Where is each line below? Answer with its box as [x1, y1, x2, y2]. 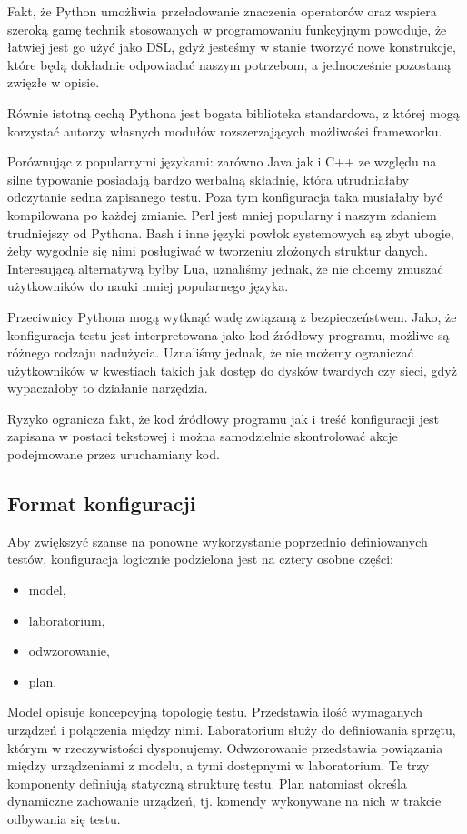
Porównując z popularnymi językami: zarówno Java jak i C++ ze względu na [7, 152, 437, 171]
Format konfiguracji [7, 489, 196, 517]
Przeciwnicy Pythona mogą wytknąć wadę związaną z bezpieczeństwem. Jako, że [7, 306, 457, 326]
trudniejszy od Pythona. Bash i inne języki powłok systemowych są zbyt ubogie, [7, 223, 454, 242]
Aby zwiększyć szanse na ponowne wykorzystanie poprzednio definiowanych [7, 531, 428, 550]
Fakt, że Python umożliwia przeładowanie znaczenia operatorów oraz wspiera [7, 2, 437, 20]
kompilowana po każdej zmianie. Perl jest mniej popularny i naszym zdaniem [7, 205, 437, 224]
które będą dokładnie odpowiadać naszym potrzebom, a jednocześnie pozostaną [7, 55, 452, 74]
